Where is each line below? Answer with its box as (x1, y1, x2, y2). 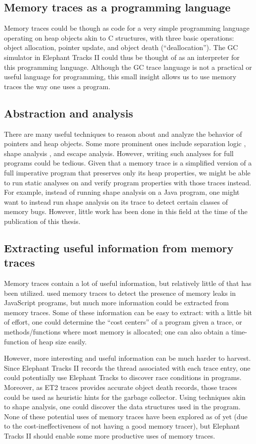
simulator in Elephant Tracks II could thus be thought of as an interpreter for (4, 52, 240, 62)
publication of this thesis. (4, 216, 81, 226)
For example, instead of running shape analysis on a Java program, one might (4, 187, 240, 197)
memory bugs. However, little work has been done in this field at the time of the (4, 206, 248, 217)
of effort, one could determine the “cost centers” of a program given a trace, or (4, 317, 242, 327)
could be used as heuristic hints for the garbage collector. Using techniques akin (4, 391, 246, 402)
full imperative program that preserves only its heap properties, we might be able (4, 167, 251, 177)
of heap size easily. (31, 336, 87, 346)
